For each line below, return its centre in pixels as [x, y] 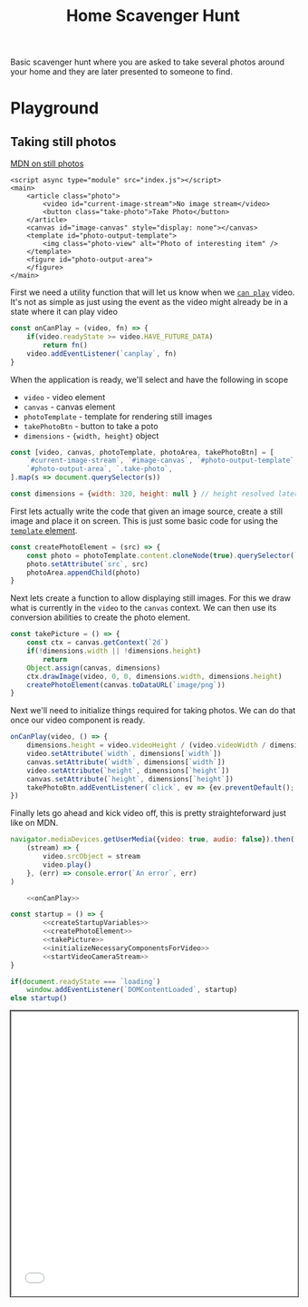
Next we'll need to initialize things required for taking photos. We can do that [153, 711]
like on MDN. [34, 823]
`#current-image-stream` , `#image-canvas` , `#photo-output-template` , [163, 461]
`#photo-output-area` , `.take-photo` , [100, 469]
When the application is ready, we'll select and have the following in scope [149, 379]
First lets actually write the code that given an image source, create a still [147, 511]
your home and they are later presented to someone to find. [122, 72]
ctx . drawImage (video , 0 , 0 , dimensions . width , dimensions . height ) [154, 676]
